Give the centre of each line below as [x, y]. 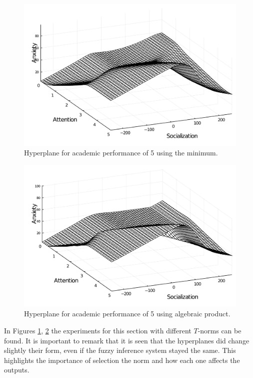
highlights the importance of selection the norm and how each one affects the [122, 360]
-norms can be [219, 330]
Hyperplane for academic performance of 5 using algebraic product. [127, 314]
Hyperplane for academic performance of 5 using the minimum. [121, 153]
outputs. [17, 370]
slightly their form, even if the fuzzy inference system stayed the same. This [120, 350]
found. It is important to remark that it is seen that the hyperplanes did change [127, 340]
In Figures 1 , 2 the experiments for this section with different [98, 330]
